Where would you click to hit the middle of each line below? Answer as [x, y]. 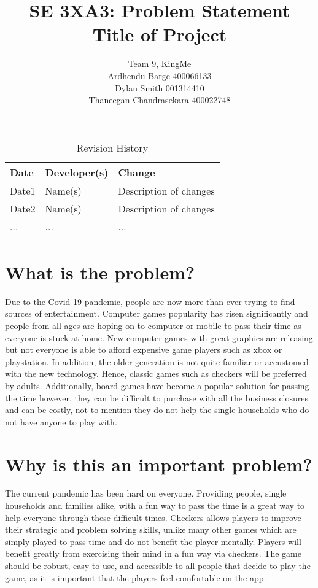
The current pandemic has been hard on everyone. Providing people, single [146, 493]
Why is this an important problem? [159, 464]
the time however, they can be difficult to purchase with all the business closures [157, 397]
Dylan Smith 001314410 [160, 87]
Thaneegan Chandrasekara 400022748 [160, 100]
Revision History [112, 147]
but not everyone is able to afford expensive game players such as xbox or [144, 350]
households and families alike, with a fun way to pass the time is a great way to [155, 505]
